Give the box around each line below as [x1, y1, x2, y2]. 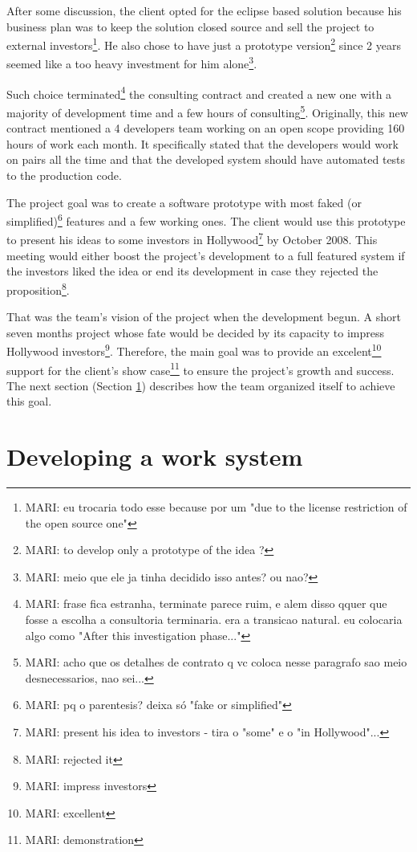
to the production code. [6, 166, 122, 183]
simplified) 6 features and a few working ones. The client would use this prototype [6, 210, 406, 229]
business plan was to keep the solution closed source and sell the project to [6, 18, 374, 35]
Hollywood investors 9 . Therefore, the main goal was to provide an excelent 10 [6, 340, 382, 359]
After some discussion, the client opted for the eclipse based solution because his [6, 2, 402, 18]
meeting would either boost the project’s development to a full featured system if [6, 247, 405, 263]
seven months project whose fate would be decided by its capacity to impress [6, 324, 385, 340]
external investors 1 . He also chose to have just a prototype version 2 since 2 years [6, 35, 401, 53]
